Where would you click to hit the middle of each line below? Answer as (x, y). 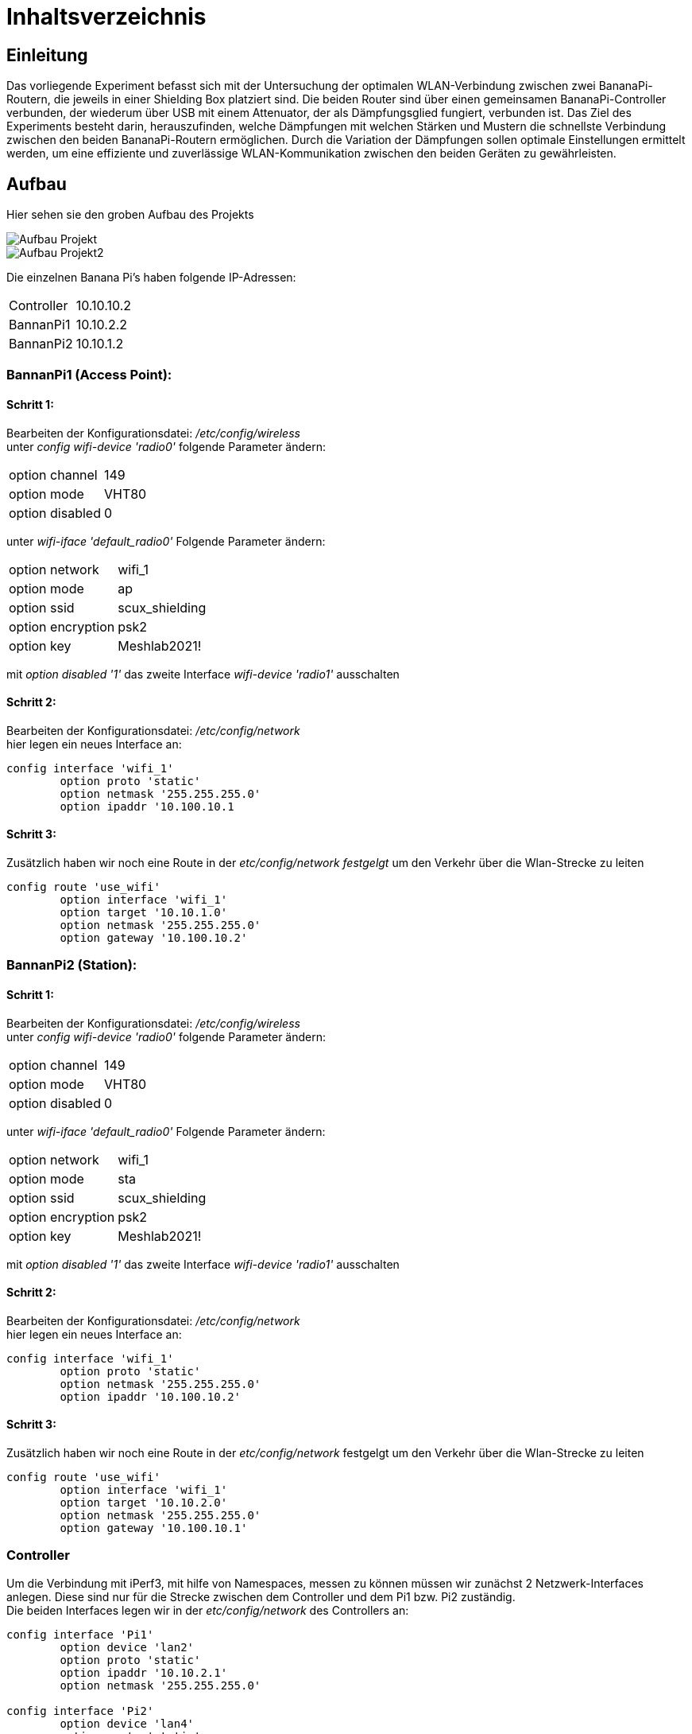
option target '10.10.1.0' (144, 913)
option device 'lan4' (127, 1723)
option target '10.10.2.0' (144, 1503)
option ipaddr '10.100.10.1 (147, 806)
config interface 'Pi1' (80, 1634)
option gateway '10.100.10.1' (154, 1528)
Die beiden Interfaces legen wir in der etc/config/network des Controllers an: (208, 1610)
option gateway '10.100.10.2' (154, 938)
